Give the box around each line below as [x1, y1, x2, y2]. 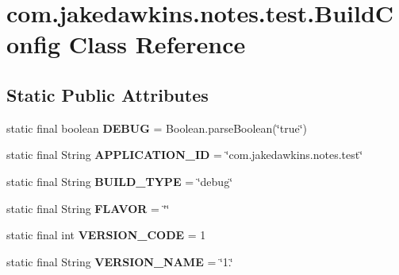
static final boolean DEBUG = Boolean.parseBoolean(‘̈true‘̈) [6, 119, 307, 136]
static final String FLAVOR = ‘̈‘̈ [6, 199, 170, 216]
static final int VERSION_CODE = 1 [6, 227, 206, 243]
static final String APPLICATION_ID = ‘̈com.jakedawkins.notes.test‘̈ [6, 146, 363, 163]
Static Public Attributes [6, 82, 209, 107]
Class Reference [68, 28, 246, 60]
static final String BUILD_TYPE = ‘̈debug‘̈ [6, 172, 233, 189]
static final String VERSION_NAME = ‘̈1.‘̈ [6, 253, 233, 269]
